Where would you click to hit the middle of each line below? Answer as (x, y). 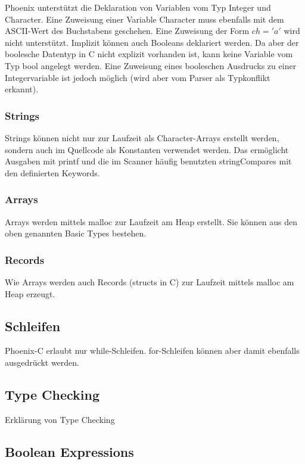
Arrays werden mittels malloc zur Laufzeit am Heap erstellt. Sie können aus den (151, 221)
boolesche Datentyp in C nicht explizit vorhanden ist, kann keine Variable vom (149, 54)
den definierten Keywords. (52, 172)
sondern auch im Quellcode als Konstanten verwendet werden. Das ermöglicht (147, 149)
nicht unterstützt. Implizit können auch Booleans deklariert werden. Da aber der (152, 42)
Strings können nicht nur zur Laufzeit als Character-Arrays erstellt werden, (142, 137)
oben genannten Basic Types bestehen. (76, 233)
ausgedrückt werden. (42, 362)
